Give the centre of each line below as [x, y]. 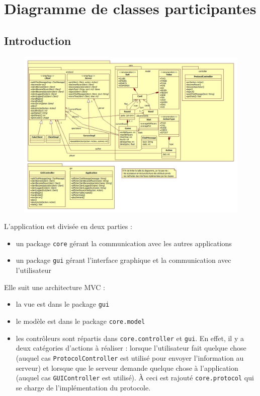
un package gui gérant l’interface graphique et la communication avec [123, 260]
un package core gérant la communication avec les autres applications [124, 243]
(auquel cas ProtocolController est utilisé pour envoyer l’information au [130, 357]
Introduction [38, 40]
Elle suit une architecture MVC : [55, 287]
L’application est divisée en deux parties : [68, 226]
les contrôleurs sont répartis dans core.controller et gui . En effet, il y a [130, 338]
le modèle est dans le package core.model [80, 321]
